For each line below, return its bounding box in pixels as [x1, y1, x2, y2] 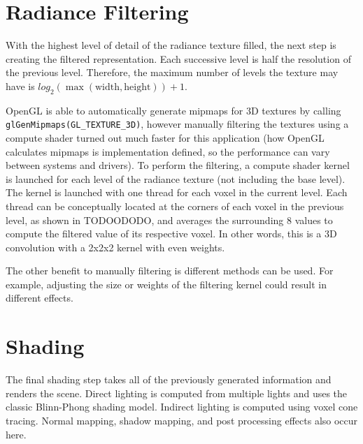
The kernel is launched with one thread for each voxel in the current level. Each [6, 185, 348, 200]
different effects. [6, 290, 73, 305]
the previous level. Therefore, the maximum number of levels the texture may [6, 65, 339, 80]
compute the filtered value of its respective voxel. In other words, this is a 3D [6, 226, 337, 241]
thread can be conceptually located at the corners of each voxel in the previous [6, 198, 344, 213]
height [124, 82, 151, 92]
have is [6, 78, 35, 93]
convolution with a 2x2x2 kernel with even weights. [6, 239, 225, 254]
